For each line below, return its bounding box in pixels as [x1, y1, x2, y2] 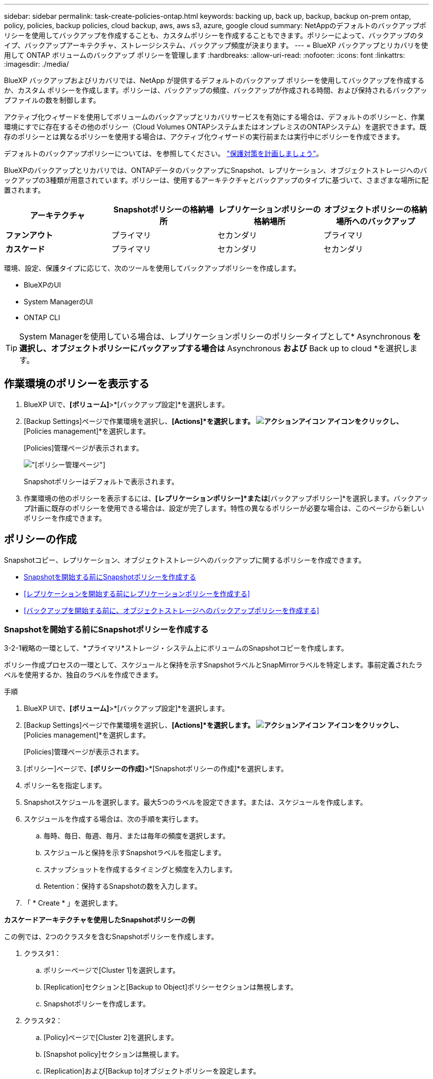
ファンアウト [5, 230, 53, 240]
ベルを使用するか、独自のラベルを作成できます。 [4, 670, 163, 679]
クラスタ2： [24, 1016, 63, 1025]
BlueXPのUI [24, 281, 61, 289]
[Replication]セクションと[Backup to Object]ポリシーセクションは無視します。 [43, 983, 298, 992]
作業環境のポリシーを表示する [4, 377, 149, 390]
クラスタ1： [24, 949, 61, 958]
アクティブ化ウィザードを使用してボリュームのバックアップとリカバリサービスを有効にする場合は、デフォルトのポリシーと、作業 [4, 113, 425, 121]
